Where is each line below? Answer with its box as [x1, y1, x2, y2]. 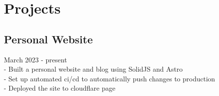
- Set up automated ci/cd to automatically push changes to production [4, 73, 215, 83]
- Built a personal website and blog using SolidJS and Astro [4, 64, 183, 74]
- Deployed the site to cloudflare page [4, 83, 115, 93]
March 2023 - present [4, 54, 67, 64]
